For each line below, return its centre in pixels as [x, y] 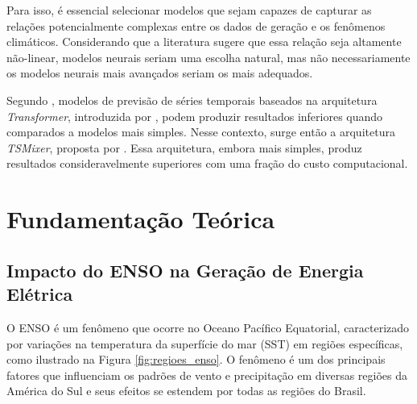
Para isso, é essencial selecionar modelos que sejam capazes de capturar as [189, 10]
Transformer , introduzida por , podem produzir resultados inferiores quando [195, 116]
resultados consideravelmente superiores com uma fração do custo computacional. [207, 163]
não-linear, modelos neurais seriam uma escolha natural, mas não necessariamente [208, 57]
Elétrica [40, 294]
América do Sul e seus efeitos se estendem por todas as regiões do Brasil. [186, 391]
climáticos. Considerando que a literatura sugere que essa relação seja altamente [204, 42]
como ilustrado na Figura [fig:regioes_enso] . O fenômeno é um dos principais [196, 359]
